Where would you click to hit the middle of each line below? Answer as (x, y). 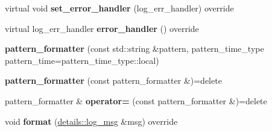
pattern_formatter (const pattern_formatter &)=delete (113, 80)
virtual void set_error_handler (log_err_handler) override (119, 8)
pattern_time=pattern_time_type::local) (82, 60)
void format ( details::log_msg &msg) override (91, 121)
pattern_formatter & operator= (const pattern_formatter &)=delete (136, 100)
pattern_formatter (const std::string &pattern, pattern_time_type (134, 49)
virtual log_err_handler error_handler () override (102, 28)
